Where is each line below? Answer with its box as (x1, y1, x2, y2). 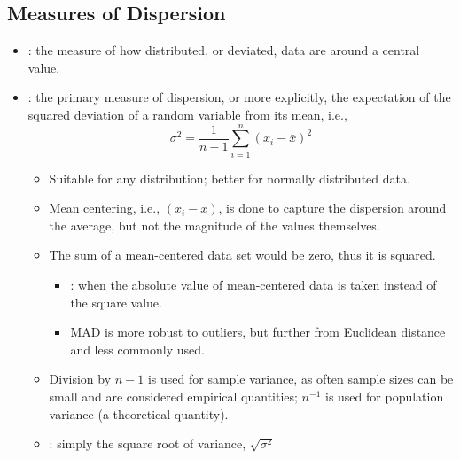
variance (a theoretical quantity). (49, 404, 229, 423)
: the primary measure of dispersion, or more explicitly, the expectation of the (27, 88, 451, 106)
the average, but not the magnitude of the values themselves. (49, 215, 380, 234)
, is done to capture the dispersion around (218, 198, 447, 217)
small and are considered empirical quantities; (49, 387, 298, 406)
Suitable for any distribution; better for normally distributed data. (49, 168, 410, 187)
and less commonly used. (70, 339, 205, 358)
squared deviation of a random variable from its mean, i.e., (27, 105, 347, 123)
